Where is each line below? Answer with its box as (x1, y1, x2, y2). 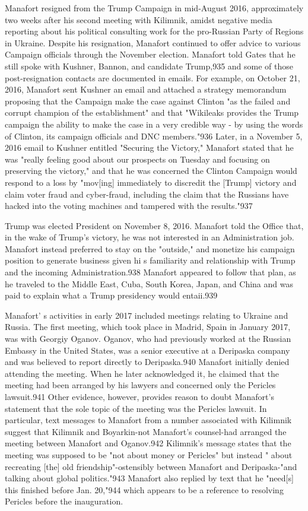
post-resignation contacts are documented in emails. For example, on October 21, (5, 71, 300, 84)
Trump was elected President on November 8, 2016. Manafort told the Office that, (5, 219, 304, 231)
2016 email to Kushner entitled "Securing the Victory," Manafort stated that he (5, 141, 294, 154)
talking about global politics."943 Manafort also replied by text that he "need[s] (5, 472, 294, 484)
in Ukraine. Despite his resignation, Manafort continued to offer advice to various (5, 36, 301, 49)
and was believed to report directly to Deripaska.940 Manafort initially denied (5, 356, 290, 368)
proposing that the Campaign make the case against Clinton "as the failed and (5, 94, 291, 107)
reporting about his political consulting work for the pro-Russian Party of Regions (5, 25, 304, 37)
